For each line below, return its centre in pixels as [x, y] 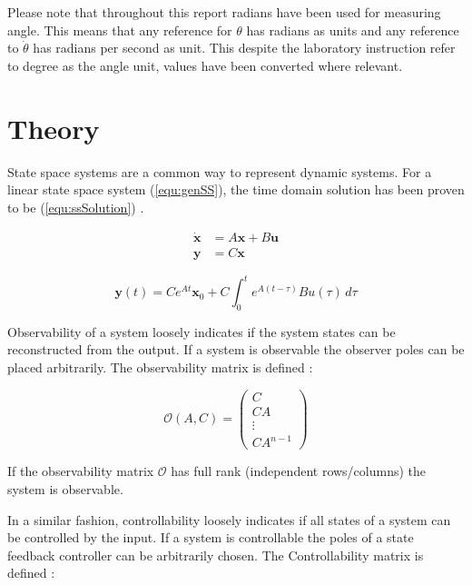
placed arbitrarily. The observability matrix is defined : [160, 367]
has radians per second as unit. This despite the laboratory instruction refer [244, 48]
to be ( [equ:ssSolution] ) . [76, 207]
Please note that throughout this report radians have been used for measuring [224, 12]
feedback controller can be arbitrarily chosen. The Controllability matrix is [216, 555]
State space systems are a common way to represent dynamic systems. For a [220, 171]
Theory [54, 128]
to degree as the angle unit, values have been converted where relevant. [205, 65]
